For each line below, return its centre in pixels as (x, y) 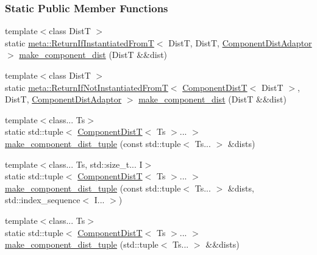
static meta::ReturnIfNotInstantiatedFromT (87, 87)
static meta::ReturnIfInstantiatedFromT (80, 42)
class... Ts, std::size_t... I (96, 164)
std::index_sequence (43, 200)
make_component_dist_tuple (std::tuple (82, 244)
